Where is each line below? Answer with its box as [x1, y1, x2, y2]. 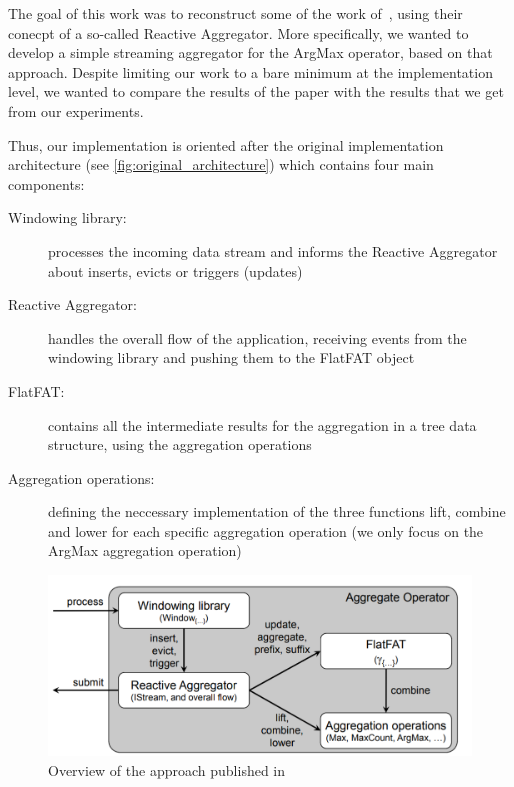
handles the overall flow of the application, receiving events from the [48, 327, 467, 348]
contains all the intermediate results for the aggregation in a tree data [48, 414, 477, 435]
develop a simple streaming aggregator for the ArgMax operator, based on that [8, 42, 493, 63]
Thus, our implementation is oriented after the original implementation [8, 134, 444, 155]
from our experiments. [8, 100, 144, 121]
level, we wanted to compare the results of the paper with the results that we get [8, 81, 504, 102]
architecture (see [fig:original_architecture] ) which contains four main [8, 154, 434, 175]
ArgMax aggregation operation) [48, 540, 242, 561]
